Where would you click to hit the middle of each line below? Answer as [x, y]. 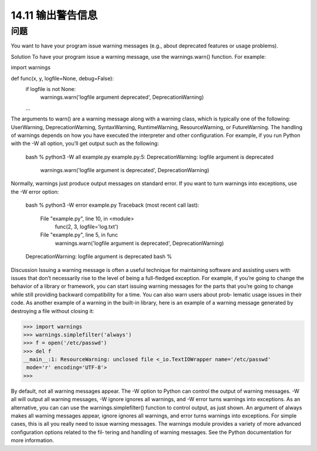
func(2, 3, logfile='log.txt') [87, 227]
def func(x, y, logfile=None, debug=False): [62, 78]
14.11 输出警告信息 [54, 15]
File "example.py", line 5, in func [79, 235]
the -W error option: [35, 191]
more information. [32, 440]
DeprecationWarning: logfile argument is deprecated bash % [99, 257]
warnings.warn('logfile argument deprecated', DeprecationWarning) [122, 97]
